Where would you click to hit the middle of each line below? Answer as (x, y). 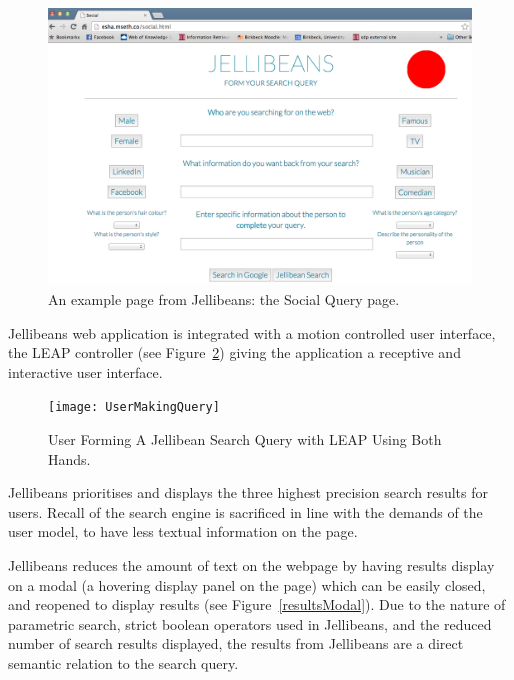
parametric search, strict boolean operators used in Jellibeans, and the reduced (250, 623)
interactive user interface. (85, 371)
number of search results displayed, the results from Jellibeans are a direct (236, 643)
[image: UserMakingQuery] (134, 407)
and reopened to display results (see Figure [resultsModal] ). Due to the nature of (257, 604)
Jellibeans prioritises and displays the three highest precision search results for (248, 492)
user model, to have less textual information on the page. (183, 531)
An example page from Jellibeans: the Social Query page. (224, 299)
